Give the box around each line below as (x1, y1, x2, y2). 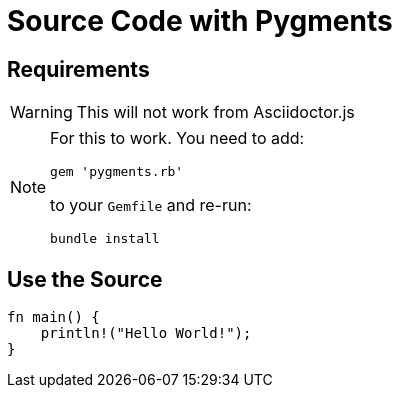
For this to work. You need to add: (50, 128, 305, 149)
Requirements (7, 56, 150, 82)
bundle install (50, 231, 160, 247)
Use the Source (7, 266, 163, 292)
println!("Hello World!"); (40, 325, 252, 342)
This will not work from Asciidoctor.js (76, 102, 355, 123)
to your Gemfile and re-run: (50, 195, 252, 216)
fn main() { (7, 309, 100, 326)
